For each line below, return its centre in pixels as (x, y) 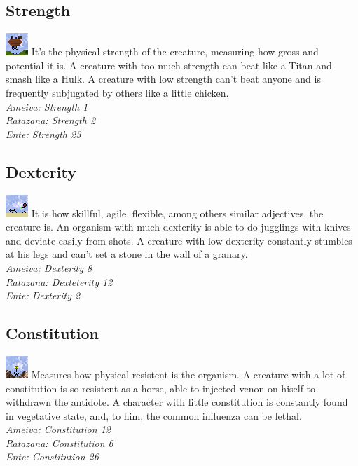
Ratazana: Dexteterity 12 (59, 281)
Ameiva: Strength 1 (47, 106)
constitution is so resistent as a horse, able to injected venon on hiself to (161, 388)
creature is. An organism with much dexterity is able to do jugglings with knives (178, 227)
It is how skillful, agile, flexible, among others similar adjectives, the (177, 213)
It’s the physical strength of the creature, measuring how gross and (175, 52)
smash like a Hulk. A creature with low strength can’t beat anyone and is (163, 79)
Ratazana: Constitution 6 (60, 443)
